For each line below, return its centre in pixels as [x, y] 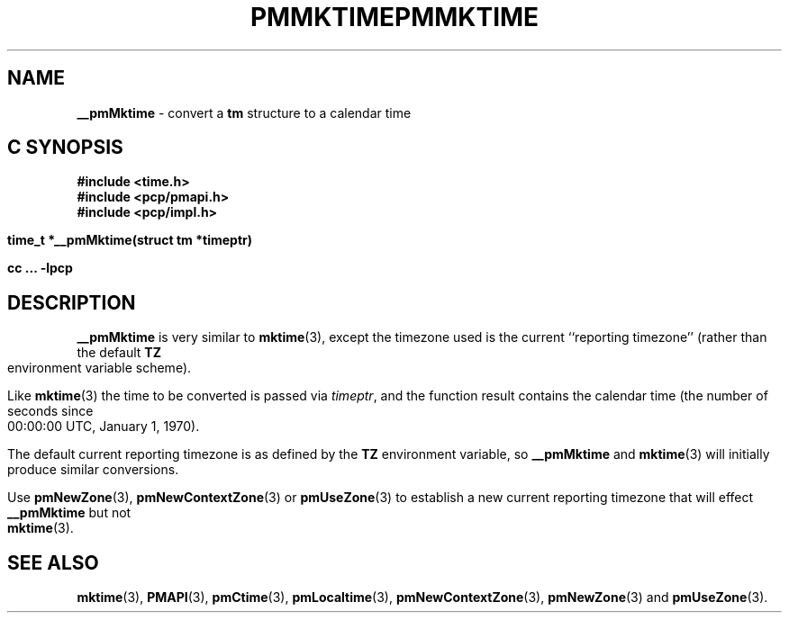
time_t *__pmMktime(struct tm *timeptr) [130, 240]
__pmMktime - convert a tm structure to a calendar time [244, 112]
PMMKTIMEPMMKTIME [394, 17]
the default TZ [119, 353]
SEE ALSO [53, 562]
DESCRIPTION [72, 302]
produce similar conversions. [93, 470]
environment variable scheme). [100, 368]
